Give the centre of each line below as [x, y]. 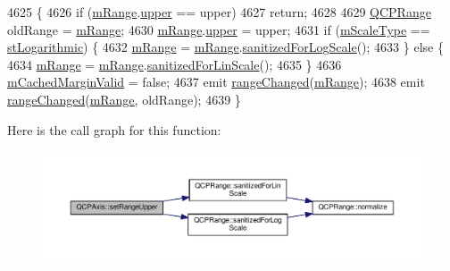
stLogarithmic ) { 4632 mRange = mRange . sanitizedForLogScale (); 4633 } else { [225, 47]
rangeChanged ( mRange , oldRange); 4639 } [124, 99]
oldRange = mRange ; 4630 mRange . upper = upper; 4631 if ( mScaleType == [219, 29]
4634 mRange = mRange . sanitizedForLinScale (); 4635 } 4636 [175, 64]
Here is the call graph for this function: [114, 129]
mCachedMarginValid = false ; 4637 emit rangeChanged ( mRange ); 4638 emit [216, 82]
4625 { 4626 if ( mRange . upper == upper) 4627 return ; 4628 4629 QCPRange [219, 12]
